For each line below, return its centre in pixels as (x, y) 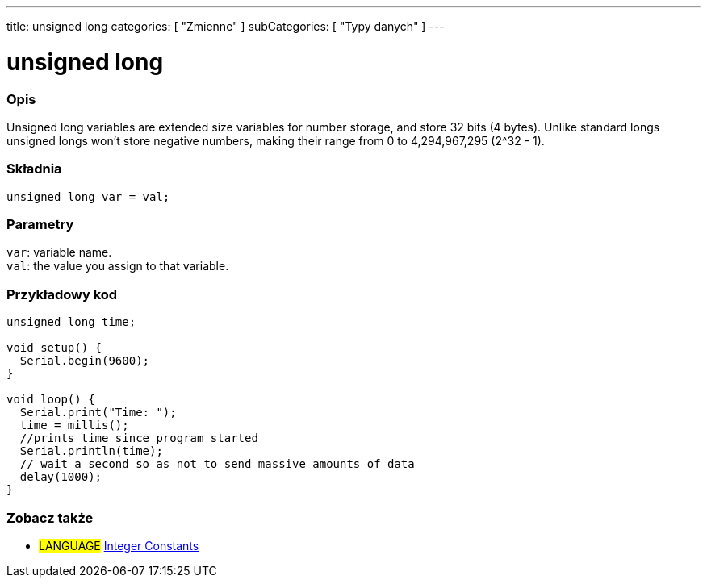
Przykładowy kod (62, 294)
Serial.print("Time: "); (98, 413)
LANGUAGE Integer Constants (119, 545)
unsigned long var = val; (88, 196)
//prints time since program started (139, 438)
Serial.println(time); (91, 451)
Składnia (34, 169)
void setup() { (54, 348)
